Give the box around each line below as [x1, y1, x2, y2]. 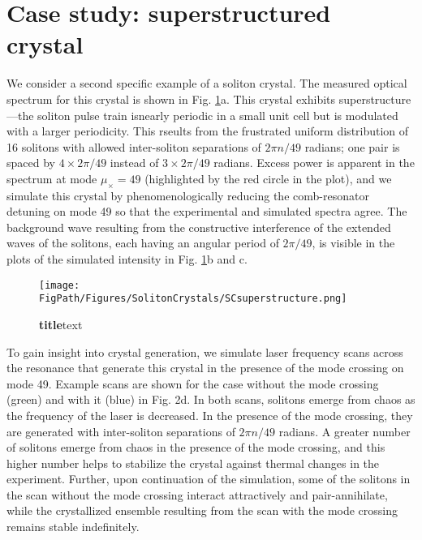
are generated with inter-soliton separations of [6, 422, 235, 439]
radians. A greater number [278, 422, 411, 439]
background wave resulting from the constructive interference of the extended [6, 218, 391, 235]
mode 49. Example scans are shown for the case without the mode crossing [6, 375, 379, 392]
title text [39, 315, 83, 332]
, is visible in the [312, 234, 395, 251]
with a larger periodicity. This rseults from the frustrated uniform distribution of [6, 122, 409, 139]
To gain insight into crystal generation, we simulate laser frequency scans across [6, 343, 403, 360]
